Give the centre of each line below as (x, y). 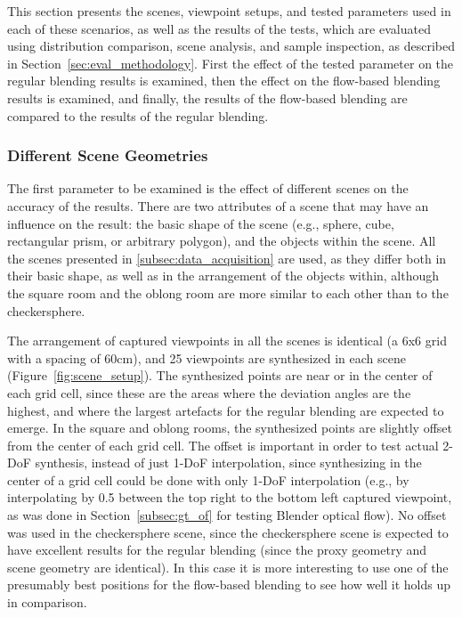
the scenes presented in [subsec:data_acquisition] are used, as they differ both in (227, 258)
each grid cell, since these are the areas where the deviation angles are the (209, 392)
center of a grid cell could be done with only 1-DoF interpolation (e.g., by (208, 479)
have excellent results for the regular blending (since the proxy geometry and (217, 550)
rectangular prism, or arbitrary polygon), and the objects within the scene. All (222, 241)
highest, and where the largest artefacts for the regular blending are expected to (226, 410)
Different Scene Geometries (108, 155)
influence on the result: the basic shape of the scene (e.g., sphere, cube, (201, 223)
